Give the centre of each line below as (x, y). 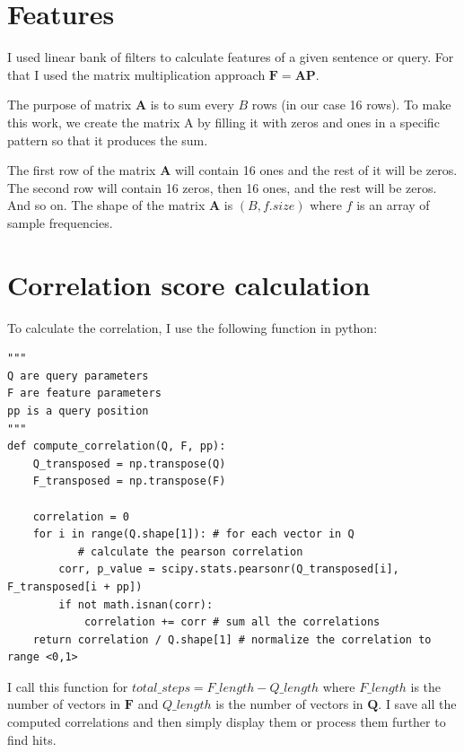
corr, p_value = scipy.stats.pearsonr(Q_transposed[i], (229, 569)
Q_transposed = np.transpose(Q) (129, 463)
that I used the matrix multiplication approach (136, 74)
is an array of (393, 205)
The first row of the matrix (82, 170)
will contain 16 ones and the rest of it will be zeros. (316, 170)
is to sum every (192, 105)
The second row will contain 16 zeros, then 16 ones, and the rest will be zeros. (222, 187)
